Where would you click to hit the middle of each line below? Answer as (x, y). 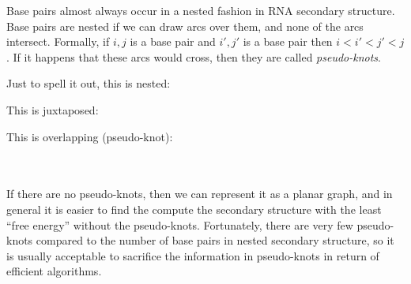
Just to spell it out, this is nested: (89, 83)
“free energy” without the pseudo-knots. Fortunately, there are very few (180, 224)
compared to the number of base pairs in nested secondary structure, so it (215, 240)
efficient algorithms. (54, 271)
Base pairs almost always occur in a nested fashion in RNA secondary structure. (201, 10)
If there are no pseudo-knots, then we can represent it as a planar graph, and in (200, 194)
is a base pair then (288, 41)
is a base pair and (173, 41)
